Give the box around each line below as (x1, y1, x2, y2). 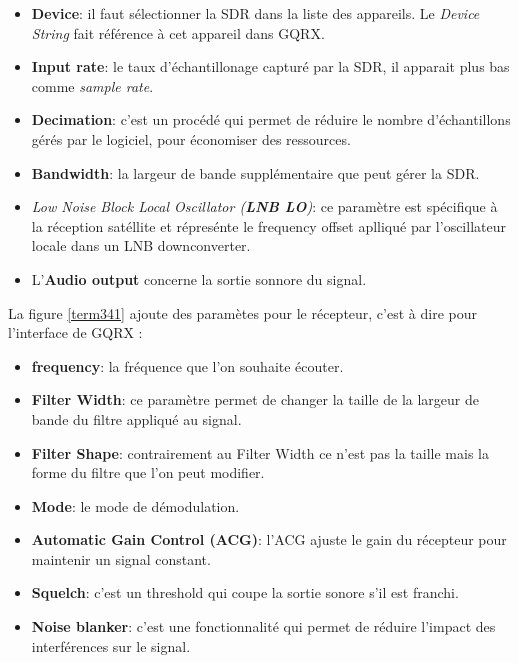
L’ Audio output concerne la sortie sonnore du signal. (31, 268, 367, 289)
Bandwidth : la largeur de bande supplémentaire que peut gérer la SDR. (31, 162, 480, 183)
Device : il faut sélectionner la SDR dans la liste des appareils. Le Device (31, 3, 480, 23)
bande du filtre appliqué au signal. (31, 408, 242, 429)
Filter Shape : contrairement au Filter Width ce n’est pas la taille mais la (31, 442, 489, 463)
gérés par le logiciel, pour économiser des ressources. (31, 128, 351, 149)
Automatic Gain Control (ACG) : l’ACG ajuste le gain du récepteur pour (31, 529, 507, 550)
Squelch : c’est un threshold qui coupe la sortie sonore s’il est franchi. (31, 582, 459, 603)
